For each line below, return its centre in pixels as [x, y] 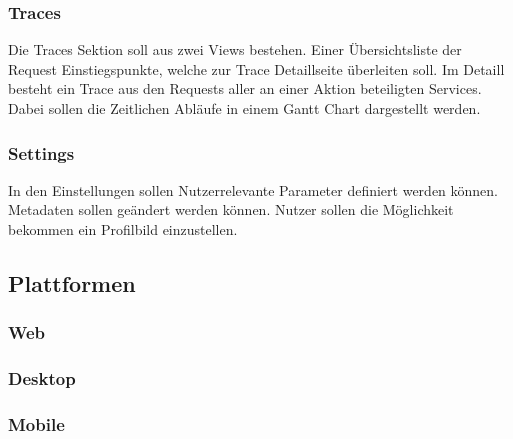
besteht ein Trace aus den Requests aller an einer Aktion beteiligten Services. [245, 88]
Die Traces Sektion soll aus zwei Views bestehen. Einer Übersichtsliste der [235, 49]
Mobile [36, 423]
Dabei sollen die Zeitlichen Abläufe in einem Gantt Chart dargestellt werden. [244, 108]
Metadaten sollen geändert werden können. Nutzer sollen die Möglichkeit [231, 209]
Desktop [42, 378]
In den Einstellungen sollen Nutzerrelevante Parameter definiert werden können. [253, 189]
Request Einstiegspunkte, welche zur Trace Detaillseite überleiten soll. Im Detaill [256, 68]
